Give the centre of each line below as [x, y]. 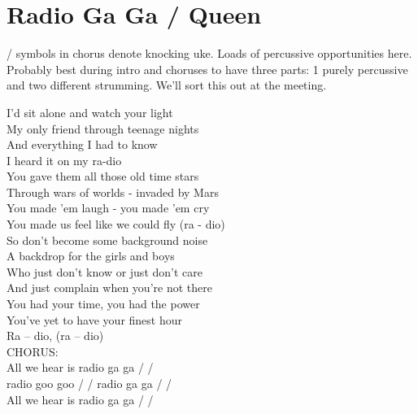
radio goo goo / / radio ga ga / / [89, 383]
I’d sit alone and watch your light [90, 112]
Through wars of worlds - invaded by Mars [113, 192]
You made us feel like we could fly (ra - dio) [116, 224]
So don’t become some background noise [107, 240]
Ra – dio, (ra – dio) [55, 336]
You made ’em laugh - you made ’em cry [108, 208]
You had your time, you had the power [103, 304]
